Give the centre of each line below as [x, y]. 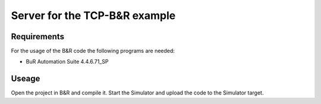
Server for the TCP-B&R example [93, 15]
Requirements [38, 37]
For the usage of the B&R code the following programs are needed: [93, 51]
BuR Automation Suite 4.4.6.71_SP [67, 62]
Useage [26, 79]
